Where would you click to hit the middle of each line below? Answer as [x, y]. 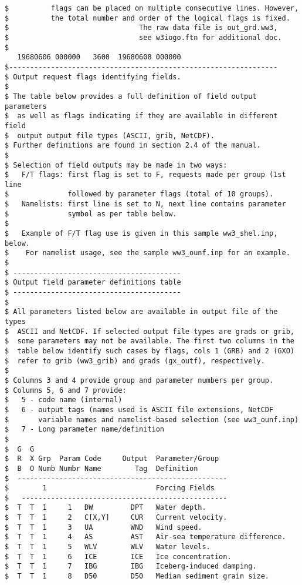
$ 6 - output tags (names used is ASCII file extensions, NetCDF [139, 409]
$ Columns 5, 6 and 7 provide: [66, 390]
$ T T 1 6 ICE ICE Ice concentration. [118, 556]
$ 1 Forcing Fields [110, 488]
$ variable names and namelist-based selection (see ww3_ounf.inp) [152, 419]
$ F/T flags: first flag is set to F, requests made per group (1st [145, 175]
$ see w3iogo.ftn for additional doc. [143, 37]
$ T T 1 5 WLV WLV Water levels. [108, 547]
